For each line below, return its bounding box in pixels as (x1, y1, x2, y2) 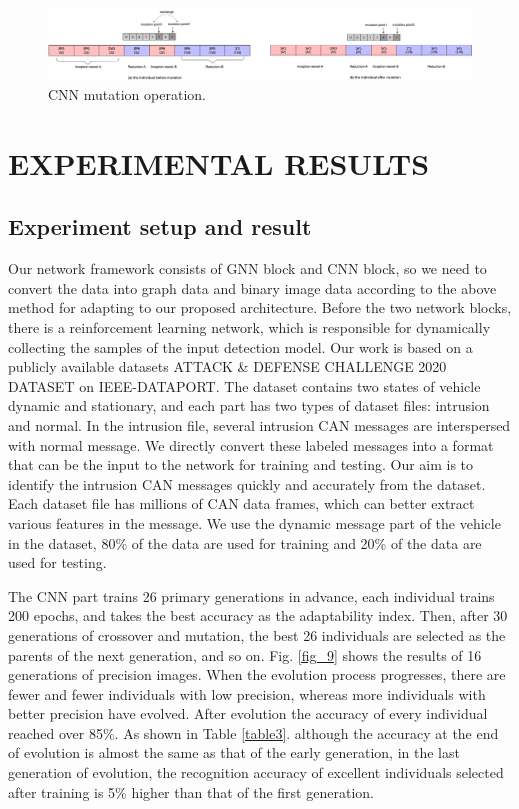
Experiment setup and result (8, 211, 312, 242)
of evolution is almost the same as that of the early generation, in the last (8, 742, 460, 763)
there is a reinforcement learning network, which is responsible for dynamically (8, 317, 491, 337)
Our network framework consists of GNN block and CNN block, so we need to (8, 258, 487, 279)
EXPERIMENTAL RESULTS (8, 142, 430, 183)
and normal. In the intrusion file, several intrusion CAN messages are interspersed (8, 414, 511, 435)
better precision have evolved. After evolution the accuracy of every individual (8, 703, 488, 724)
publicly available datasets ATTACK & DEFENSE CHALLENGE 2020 (8, 356, 447, 377)
